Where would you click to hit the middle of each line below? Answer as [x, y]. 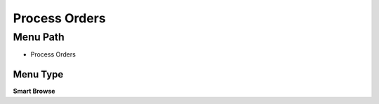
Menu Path [39, 37]
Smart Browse [34, 91]
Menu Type [38, 74]
